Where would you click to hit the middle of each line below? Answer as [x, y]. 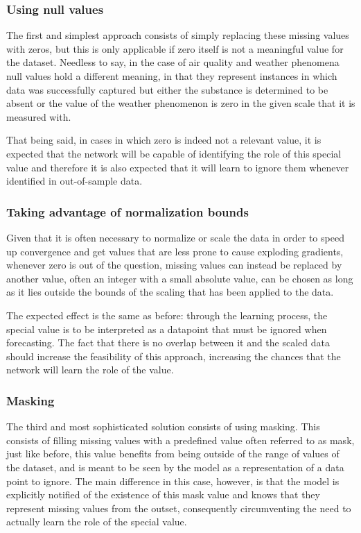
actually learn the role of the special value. [97, 522]
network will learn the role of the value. [90, 370]
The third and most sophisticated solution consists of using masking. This [163, 426]
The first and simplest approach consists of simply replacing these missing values [178, 35]
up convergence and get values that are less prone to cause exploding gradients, [175, 251]
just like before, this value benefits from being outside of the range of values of [173, 454]
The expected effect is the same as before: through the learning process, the [167, 315]
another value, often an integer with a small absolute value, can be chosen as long [180, 278]
